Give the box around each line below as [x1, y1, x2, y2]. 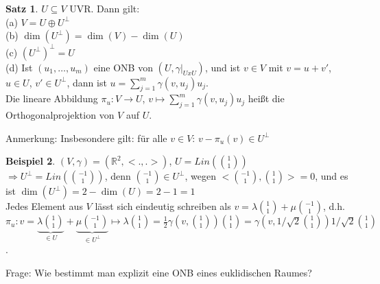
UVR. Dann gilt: [69, 1, 140, 15]
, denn [104, 169, 131, 183]
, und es [315, 169, 348, 183]
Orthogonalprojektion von [5, 108, 115, 122]
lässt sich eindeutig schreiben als [95, 199, 231, 213]
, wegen [185, 169, 216, 183]
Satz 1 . [5, 1, 38, 15]
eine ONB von [93, 60, 153, 74]
